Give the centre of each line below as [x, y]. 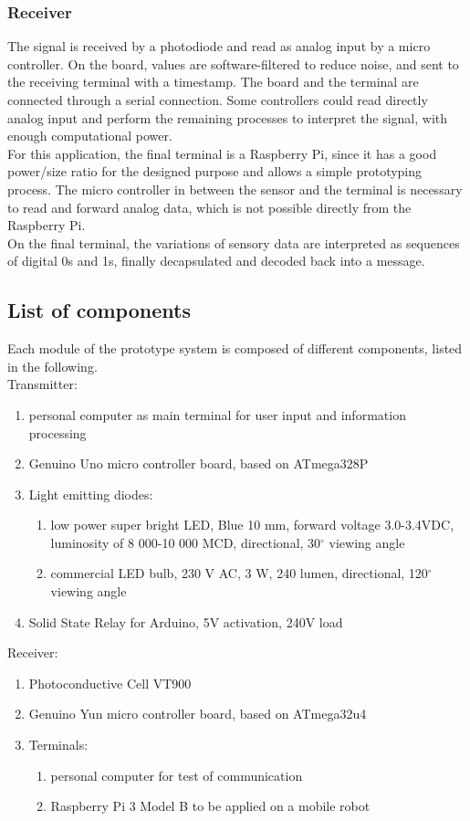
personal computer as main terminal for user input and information [217, 414]
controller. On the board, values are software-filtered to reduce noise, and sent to [233, 63]
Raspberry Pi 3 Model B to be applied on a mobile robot [210, 806]
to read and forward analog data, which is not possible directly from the [209, 207]
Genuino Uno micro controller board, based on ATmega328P [198, 463]
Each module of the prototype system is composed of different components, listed [235, 348]
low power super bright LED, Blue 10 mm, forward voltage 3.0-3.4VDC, [252, 525]
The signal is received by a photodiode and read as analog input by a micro [219, 46]
